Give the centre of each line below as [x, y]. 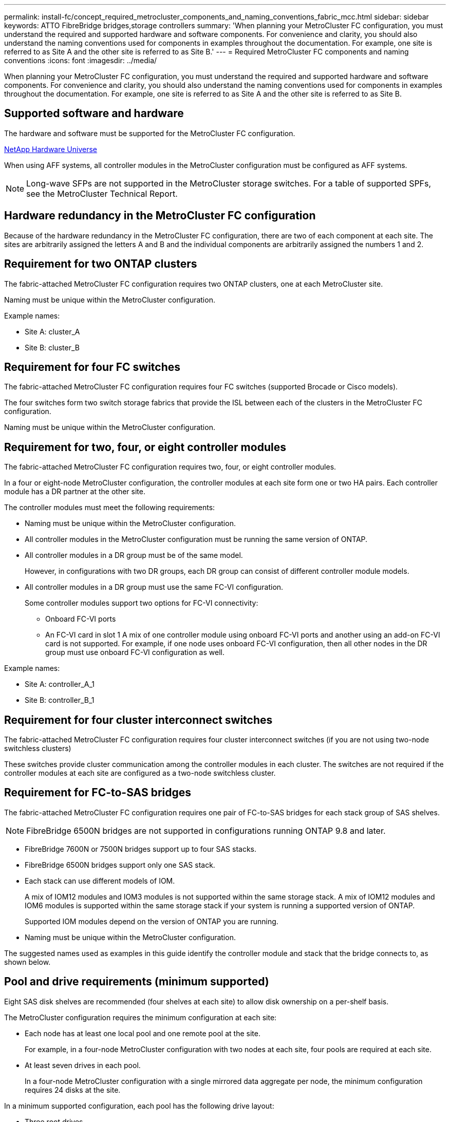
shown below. [27, 962]
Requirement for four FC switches [92, 367]
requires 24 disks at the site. [73, 1090]
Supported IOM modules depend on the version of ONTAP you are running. [152, 921]
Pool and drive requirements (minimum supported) [137, 982]
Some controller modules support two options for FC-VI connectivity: [142, 603]
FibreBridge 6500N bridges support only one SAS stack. [120, 865]
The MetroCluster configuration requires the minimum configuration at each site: [140, 1017]
